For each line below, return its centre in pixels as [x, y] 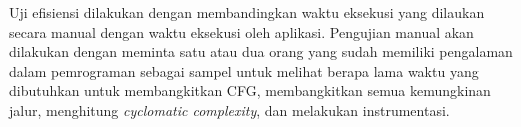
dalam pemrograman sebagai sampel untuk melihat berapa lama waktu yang [244, 70]
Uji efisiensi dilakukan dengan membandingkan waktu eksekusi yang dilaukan [247, 12]
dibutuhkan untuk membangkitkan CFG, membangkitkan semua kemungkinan [250, 90]
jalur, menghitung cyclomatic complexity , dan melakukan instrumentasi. [229, 109]
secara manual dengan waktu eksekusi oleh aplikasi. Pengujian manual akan [241, 31]
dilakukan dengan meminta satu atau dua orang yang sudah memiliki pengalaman [261, 51]
